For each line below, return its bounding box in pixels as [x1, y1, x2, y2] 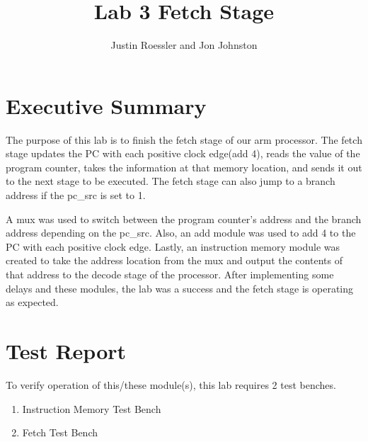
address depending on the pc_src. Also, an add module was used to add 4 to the [6, 225, 356, 240]
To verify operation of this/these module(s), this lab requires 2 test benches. [6, 377, 336, 392]
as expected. [6, 295, 59, 310]
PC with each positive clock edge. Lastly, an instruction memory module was [6, 239, 340, 254]
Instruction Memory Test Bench [22, 401, 161, 416]
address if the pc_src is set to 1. [6, 188, 146, 203]
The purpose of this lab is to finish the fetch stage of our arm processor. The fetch [6, 132, 362, 147]
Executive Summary [6, 91, 207, 120]
